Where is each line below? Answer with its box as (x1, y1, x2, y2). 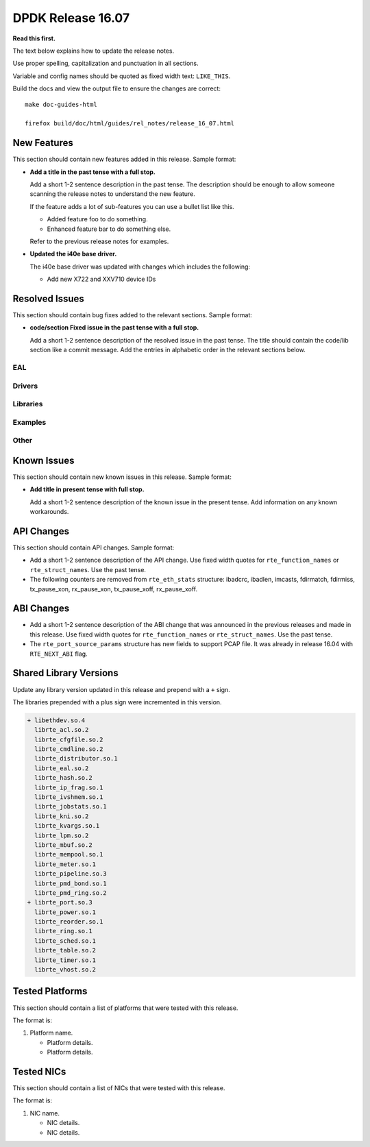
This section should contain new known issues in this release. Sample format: (12, 473, 232, 481)
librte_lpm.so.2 (34, 831, 89, 839)
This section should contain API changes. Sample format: (12, 543, 175, 552)
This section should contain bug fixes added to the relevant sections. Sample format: (12, 311, 253, 319)
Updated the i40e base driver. (29, 250, 117, 258)
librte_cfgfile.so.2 (34, 735, 103, 743)
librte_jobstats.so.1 (34, 802, 108, 811)
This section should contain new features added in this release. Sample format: (12, 155, 236, 164)
